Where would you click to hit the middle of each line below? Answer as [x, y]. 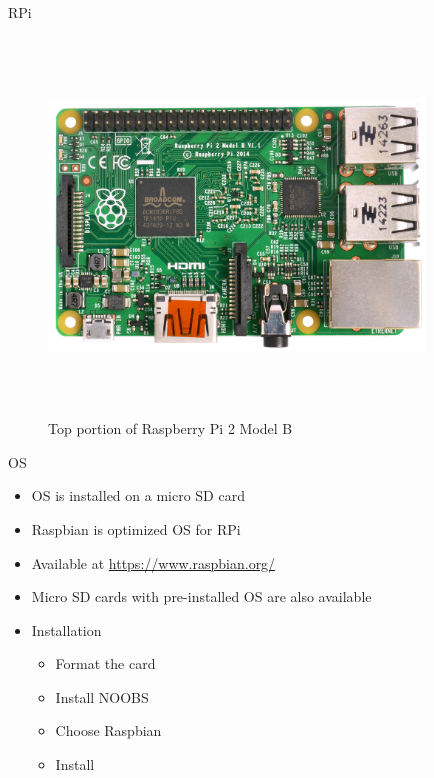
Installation [66, 629]
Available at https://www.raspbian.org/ [153, 562]
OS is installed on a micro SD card [138, 495]
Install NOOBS [102, 696]
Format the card [105, 663]
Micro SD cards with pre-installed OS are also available [201, 596]
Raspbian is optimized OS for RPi [136, 528]
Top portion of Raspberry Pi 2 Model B [170, 428]
